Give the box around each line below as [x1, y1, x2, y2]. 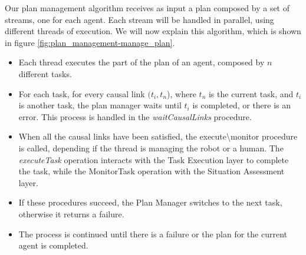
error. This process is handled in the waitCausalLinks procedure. [18, 110, 252, 122]
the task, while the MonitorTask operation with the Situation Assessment [18, 165, 285, 177]
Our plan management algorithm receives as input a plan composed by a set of [5, 2, 290, 14]
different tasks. [18, 67, 72, 80]
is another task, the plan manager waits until [18, 99, 182, 111]
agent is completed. [18, 239, 88, 251]
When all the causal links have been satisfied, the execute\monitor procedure [18, 130, 298, 143]
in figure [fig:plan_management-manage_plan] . [5, 36, 175, 48]
